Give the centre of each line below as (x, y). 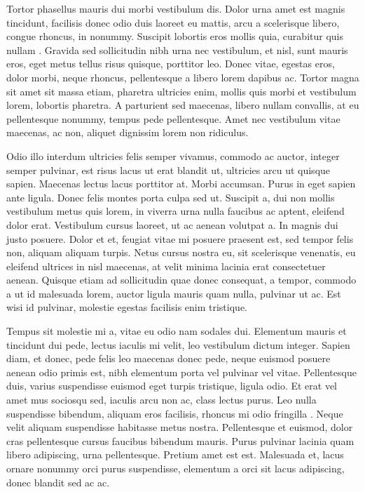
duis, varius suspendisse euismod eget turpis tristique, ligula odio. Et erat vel (172, 386)
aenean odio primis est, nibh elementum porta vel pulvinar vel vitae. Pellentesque (181, 372)
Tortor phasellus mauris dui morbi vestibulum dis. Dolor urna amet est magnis (176, 8)
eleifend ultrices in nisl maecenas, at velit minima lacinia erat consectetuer (166, 266)
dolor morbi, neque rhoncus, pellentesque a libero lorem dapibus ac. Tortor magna (183, 77)
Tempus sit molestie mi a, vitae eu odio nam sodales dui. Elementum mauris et (177, 331)
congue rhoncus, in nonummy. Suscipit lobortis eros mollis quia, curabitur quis (175, 36)
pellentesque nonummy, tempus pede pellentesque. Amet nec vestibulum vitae (173, 118)
